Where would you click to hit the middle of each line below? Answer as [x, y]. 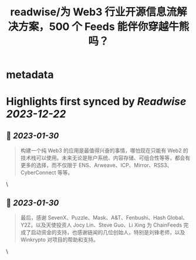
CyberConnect [38, 173]
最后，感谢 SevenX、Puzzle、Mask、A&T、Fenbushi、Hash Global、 [104, 217]
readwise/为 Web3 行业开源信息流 [94, 12]
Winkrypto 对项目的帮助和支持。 [59, 239]
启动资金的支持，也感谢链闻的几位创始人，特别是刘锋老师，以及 [108, 232]
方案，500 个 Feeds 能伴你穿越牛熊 [104, 27]
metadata [30, 75]
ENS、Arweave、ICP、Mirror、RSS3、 [125, 166]
